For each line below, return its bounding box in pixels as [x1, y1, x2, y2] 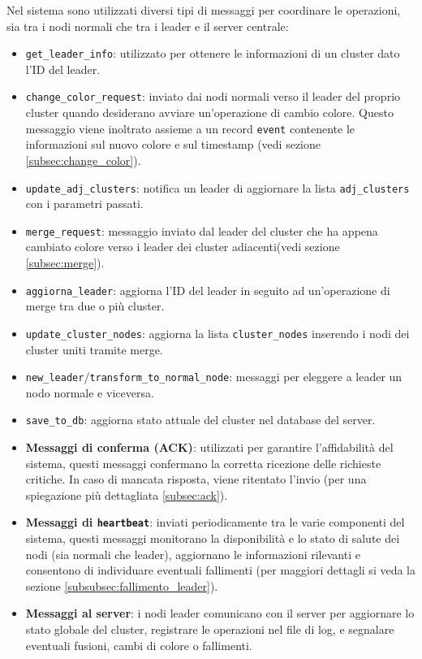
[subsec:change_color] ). [25, 151, 141, 168]
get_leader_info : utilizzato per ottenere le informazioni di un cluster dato [25, 45, 400, 62]
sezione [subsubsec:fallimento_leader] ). [25, 577, 218, 594]
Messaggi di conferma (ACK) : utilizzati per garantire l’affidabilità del [25, 439, 394, 456]
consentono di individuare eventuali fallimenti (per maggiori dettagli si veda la [25, 561, 416, 579]
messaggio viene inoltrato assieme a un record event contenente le [25, 119, 355, 137]
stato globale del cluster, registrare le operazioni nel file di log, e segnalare [25, 621, 394, 638]
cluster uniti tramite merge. [25, 340, 163, 358]
